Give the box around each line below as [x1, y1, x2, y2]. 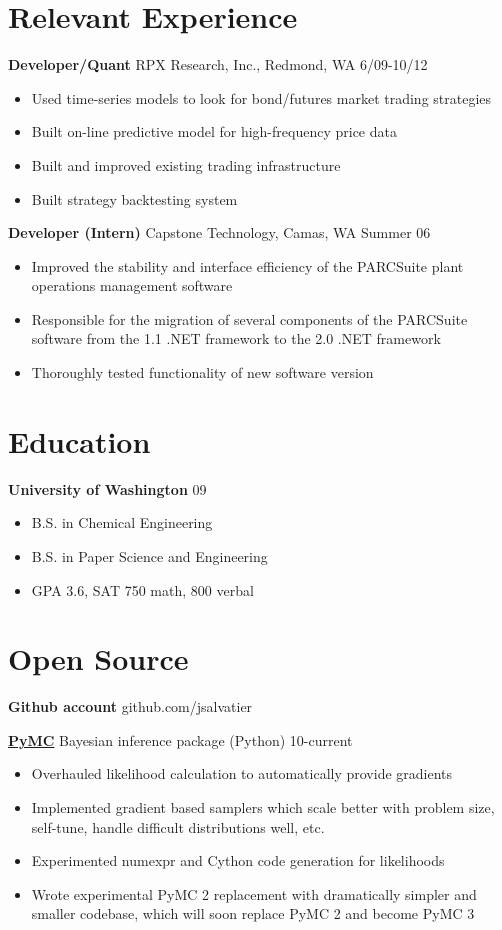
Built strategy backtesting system [31, 188, 238, 209]
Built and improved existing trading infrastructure [31, 154, 341, 175]
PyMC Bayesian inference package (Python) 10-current [8, 729, 353, 750]
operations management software [31, 275, 233, 296]
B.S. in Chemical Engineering [31, 512, 213, 533]
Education [8, 420, 151, 461]
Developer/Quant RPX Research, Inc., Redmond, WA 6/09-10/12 [8, 54, 428, 75]
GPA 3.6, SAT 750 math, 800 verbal [31, 579, 254, 600]
